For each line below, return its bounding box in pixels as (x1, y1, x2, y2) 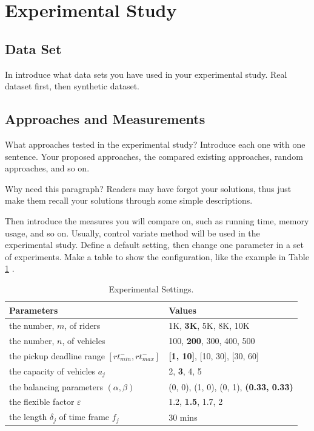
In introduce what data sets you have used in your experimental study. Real (5, 67, 287, 80)
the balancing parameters (9, 380, 103, 393)
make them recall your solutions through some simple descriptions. (5, 194, 253, 207)
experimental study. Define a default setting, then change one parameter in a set (5, 238, 304, 251)
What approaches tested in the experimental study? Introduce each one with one (5, 137, 306, 150)
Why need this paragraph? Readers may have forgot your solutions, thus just (5, 182, 292, 195)
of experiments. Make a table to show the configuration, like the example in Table (5, 250, 309, 263)
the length (9, 410, 47, 423)
